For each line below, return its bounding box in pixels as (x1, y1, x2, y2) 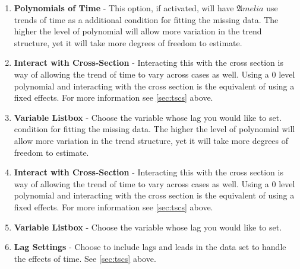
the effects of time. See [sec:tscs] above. (14, 252, 156, 264)
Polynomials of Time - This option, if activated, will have (14, 2, 234, 14)
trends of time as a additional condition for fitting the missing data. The (14, 13, 279, 25)
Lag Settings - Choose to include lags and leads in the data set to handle (14, 241, 286, 253)
